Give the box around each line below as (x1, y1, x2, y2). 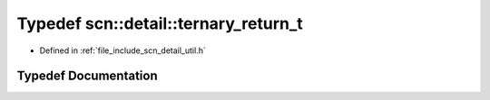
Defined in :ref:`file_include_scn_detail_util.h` (39, 45, 206, 56)
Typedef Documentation (16, 68, 158, 84)
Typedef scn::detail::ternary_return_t (16, 14, 303, 33)
